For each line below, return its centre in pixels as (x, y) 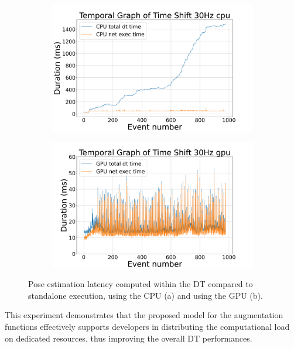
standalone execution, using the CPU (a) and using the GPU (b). (146, 295)
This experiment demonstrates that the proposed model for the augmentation (144, 315)
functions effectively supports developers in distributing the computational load (147, 326)
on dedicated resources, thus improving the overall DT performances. (129, 338)
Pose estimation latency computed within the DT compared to (141, 284)
